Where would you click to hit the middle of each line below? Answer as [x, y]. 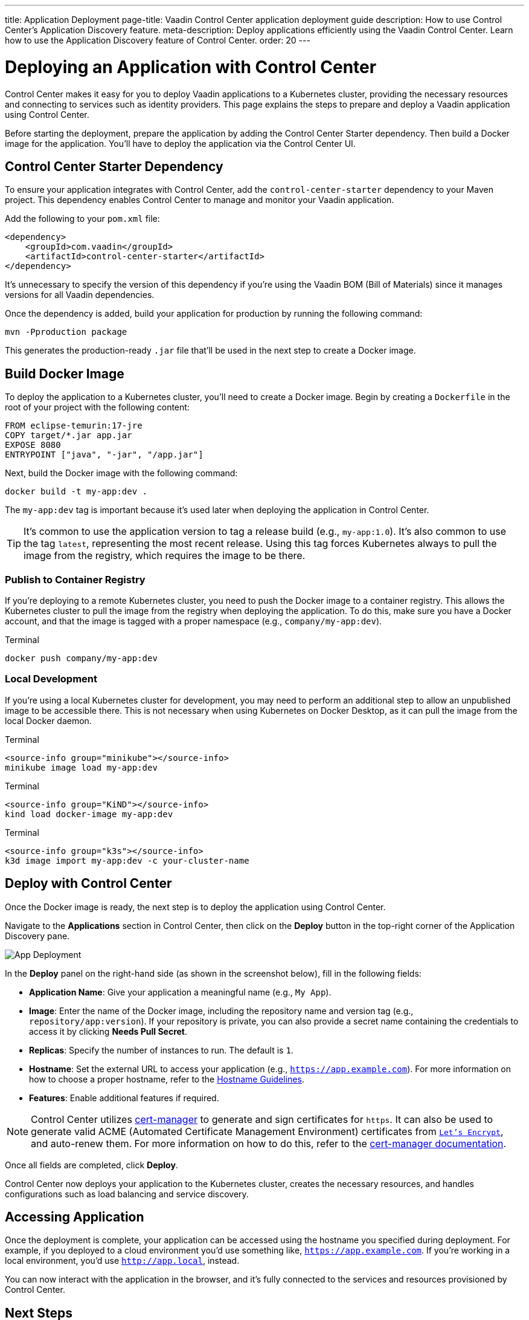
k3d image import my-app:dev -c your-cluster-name [127, 860]
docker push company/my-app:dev [81, 658]
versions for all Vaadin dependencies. [80, 295]
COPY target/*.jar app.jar [69, 435]
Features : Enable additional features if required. [124, 1098]
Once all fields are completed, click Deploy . [91, 1165]
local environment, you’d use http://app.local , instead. [122, 1261]
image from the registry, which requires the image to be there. [165, 556]
